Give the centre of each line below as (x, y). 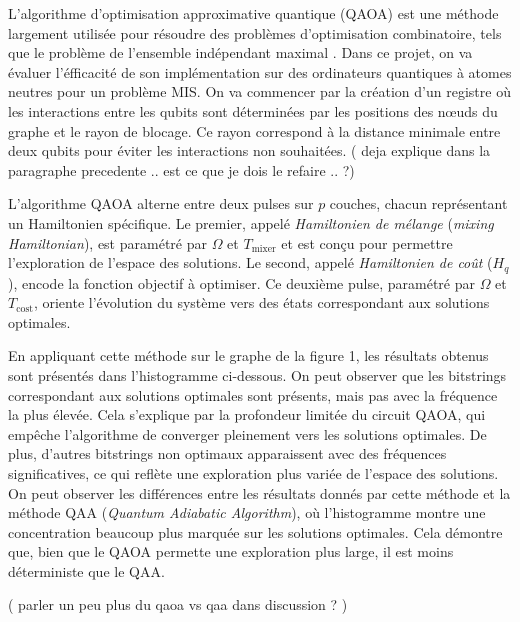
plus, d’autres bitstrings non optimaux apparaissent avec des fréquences (227, 453)
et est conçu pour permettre (367, 242)
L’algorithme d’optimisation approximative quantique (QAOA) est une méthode (253, 13)
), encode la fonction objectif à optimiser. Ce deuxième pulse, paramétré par (241, 282)
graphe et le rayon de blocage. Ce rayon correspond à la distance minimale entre (254, 130)
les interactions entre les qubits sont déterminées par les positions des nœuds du (253, 110)
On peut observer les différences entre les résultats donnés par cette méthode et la (259, 492)
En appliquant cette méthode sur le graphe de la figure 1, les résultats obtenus (248, 355)
